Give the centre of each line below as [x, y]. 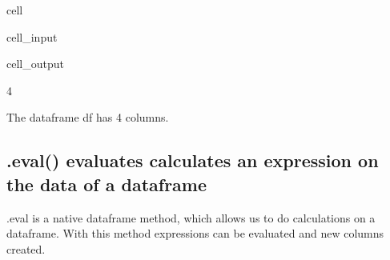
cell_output [35, 64]
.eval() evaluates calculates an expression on [193, 160]
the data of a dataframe [107, 184]
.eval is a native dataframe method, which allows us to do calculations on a [191, 217]
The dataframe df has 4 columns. [88, 117]
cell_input [32, 36]
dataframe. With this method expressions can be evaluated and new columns [195, 233]
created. [26, 248]
